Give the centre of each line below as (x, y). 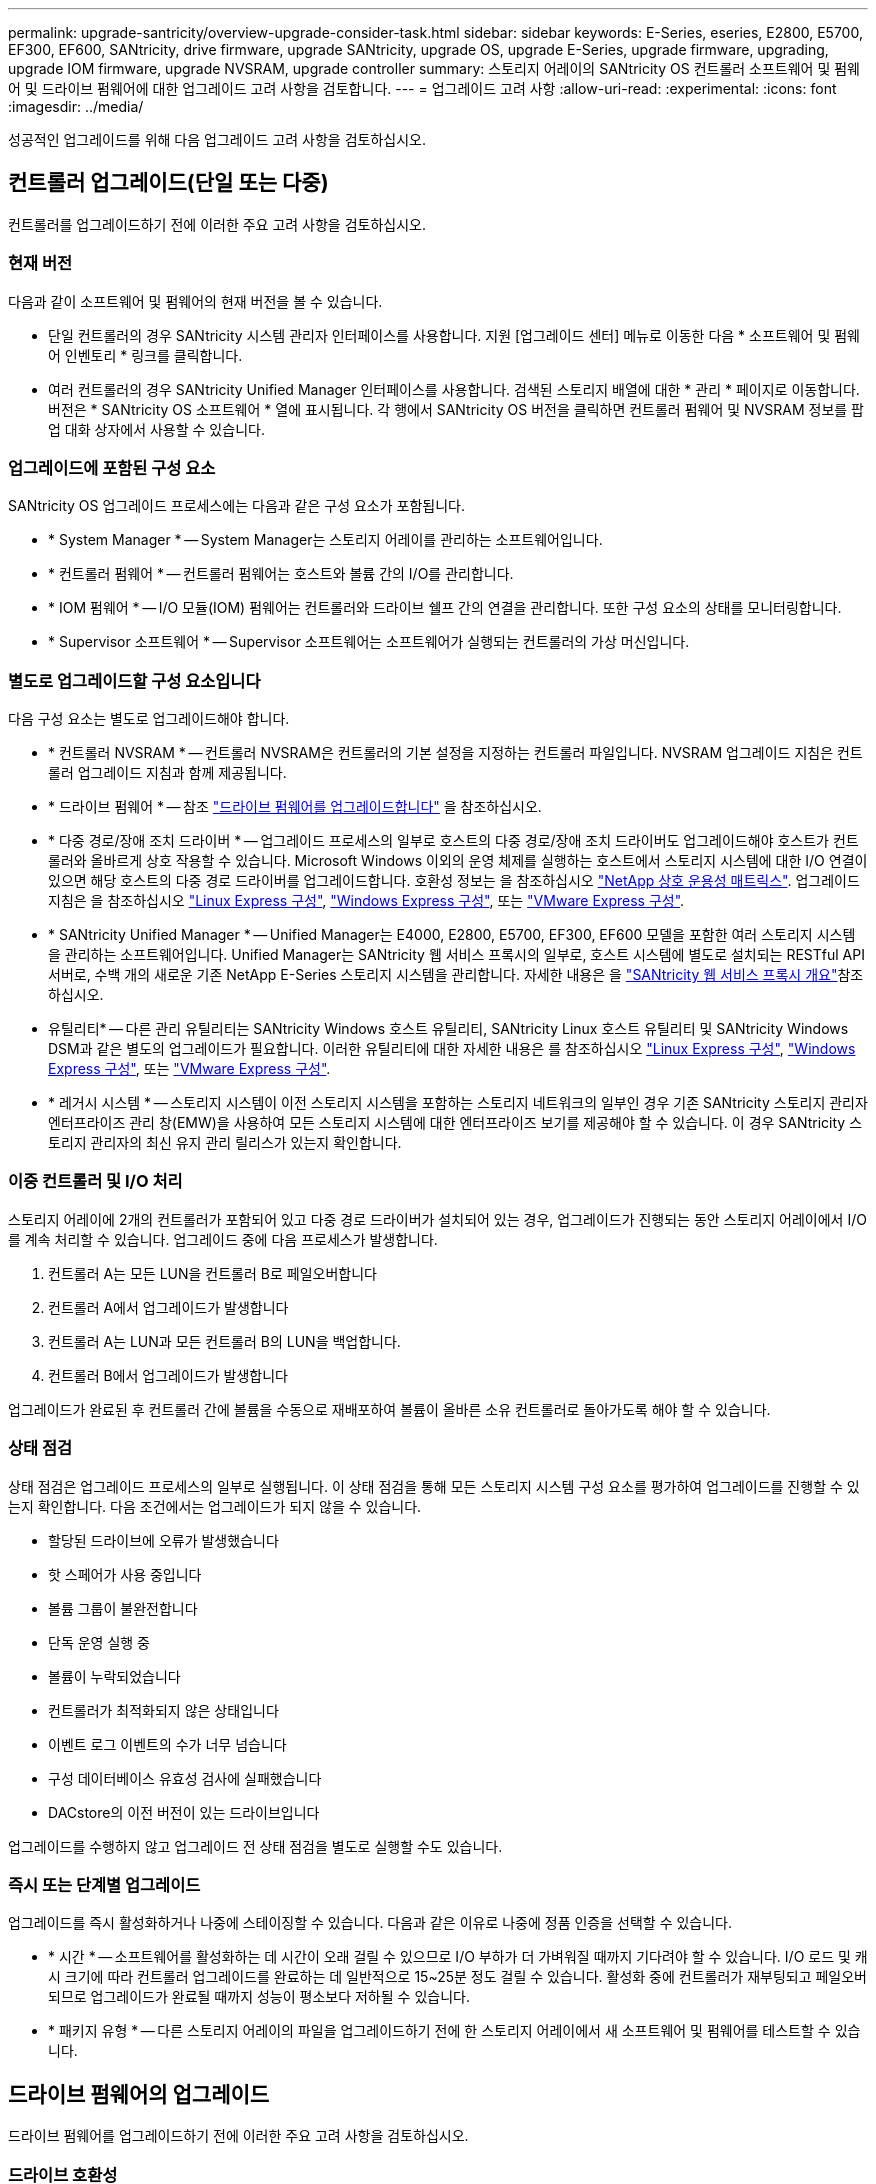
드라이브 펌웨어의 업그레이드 (139, 2094)
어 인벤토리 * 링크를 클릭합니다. (145, 355)
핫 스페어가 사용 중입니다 (125, 1574)
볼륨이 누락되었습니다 (114, 1676)
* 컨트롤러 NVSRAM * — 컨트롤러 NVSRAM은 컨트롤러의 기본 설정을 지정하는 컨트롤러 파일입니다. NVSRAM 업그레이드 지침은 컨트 (455, 753)
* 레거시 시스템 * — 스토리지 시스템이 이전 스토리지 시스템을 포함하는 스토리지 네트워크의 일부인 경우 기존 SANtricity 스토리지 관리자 (458, 1103)
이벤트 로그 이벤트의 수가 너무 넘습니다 (167, 1744)
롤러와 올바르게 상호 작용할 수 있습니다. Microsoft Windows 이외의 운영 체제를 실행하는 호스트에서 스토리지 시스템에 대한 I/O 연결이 (458, 861)
